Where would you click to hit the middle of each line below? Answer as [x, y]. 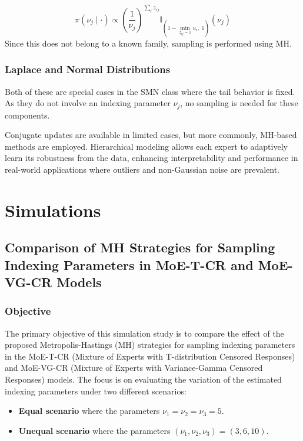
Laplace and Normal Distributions [88, 69]
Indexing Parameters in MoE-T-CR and [129, 264]
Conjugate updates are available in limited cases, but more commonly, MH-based [151, 135]
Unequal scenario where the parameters [94, 430]
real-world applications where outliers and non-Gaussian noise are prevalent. [142, 169]
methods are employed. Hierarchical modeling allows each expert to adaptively [146, 146]
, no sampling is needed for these [239, 103]
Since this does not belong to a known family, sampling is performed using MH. [148, 43]
